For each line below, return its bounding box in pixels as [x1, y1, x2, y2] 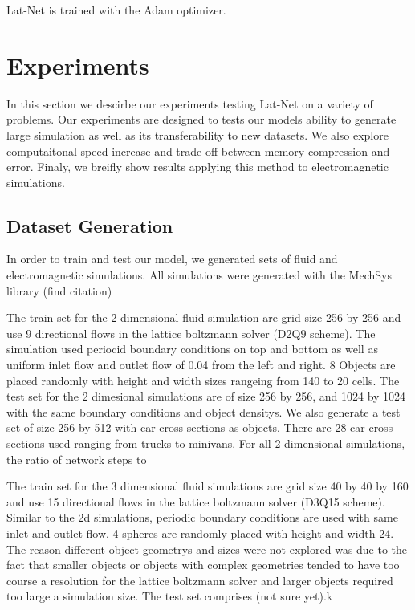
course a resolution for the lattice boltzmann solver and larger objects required [6, 571, 393, 588]
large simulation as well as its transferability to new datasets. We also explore [6, 126, 389, 143]
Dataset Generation [6, 213, 173, 238]
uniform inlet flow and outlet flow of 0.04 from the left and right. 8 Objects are [6, 356, 396, 373]
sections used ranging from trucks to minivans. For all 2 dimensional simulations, [6, 435, 405, 452]
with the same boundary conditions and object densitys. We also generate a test [6, 403, 401, 420]
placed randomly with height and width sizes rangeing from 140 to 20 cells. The [6, 372, 400, 388]
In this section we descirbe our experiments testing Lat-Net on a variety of [6, 95, 373, 112]
